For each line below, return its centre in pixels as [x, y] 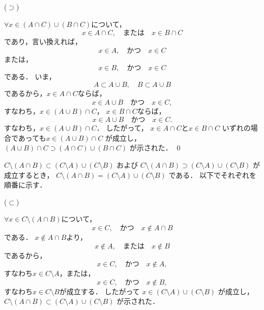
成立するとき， [29, 175]
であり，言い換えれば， [43, 41]
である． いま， [30, 76]
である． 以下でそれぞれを [212, 175]
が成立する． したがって [99, 291]
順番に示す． [25, 185]
